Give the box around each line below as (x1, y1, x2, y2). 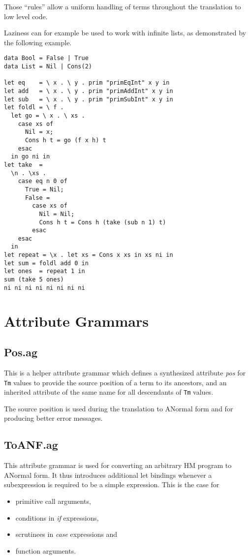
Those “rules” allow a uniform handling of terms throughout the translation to (4, 1, 241, 11)
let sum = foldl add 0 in (4, 259, 89, 267)
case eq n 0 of (18, 178, 67, 185)
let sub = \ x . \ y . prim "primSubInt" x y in (4, 95, 173, 103)
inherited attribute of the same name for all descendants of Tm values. (4, 387, 214, 397)
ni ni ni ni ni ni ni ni (4, 284, 85, 291)
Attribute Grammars (4, 311, 149, 331)
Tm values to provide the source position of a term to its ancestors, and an (4, 377, 227, 387)
